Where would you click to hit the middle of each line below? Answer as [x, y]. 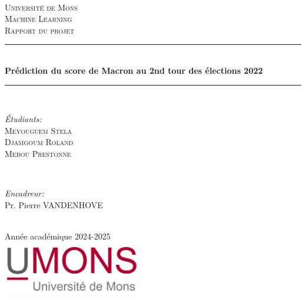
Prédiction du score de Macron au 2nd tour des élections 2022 [134, 70]
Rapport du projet [40, 30]
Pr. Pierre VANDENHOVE [54, 204]
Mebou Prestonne [38, 153]
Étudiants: [23, 119]
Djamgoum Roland [39, 142]
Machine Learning [39, 19]
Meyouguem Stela [38, 130]
